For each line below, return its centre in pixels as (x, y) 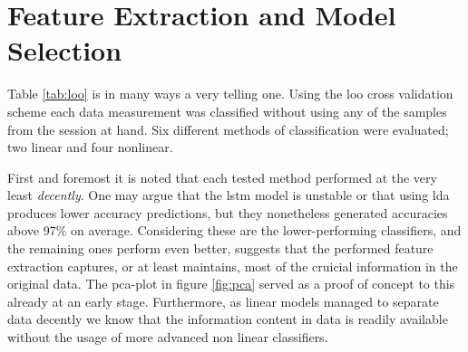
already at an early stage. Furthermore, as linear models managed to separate (223, 301)
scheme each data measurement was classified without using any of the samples (227, 111)
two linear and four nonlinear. (90, 147)
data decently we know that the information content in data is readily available (228, 319)
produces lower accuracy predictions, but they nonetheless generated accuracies (228, 212)
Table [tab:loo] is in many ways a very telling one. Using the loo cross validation (230, 94)
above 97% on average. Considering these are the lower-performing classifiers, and (234, 230)
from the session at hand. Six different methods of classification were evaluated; (228, 129)
